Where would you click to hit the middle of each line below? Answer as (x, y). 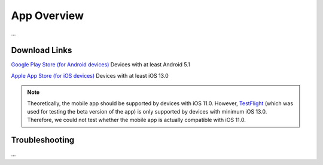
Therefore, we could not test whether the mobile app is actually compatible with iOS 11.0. (137, 120)
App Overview (47, 16)
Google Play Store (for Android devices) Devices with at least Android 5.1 (101, 65)
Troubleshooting (43, 140)
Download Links (42, 51)
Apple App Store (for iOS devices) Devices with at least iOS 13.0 (90, 75)
